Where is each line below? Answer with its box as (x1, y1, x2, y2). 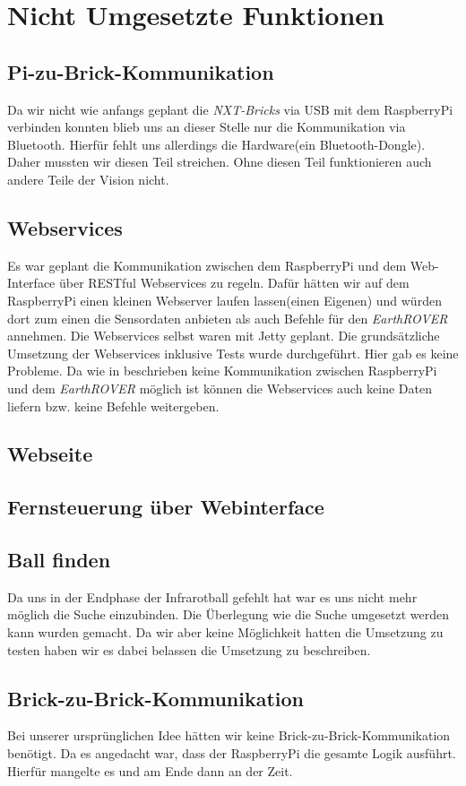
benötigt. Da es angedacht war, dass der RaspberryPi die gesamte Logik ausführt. (7, 744, 456, 763)
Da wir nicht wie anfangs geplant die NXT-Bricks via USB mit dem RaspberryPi (7, 99, 453, 118)
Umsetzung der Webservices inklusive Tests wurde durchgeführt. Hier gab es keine (7, 343, 459, 362)
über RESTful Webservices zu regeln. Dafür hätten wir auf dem (58, 273, 410, 292)
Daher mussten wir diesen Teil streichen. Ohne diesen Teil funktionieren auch (7, 152, 432, 171)
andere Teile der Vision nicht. (7, 169, 169, 188)
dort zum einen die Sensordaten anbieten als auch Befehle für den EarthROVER (7, 308, 448, 327)
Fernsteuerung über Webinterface (7, 493, 324, 521)
